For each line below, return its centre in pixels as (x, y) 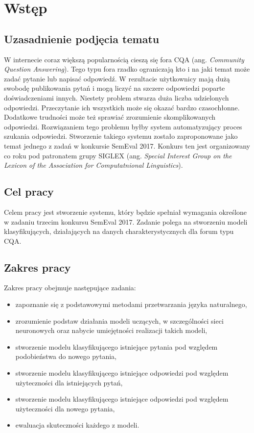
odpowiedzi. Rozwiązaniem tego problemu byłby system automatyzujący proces (123, 126)
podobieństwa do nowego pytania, (66, 356)
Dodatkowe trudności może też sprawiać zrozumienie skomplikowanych (110, 117)
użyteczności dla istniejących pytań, (69, 382)
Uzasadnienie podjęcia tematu (82, 38)
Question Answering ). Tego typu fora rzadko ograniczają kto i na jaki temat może (127, 69)
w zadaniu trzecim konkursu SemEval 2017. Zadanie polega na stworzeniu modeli (126, 221)
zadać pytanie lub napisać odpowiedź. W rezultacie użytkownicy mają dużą (117, 78)
